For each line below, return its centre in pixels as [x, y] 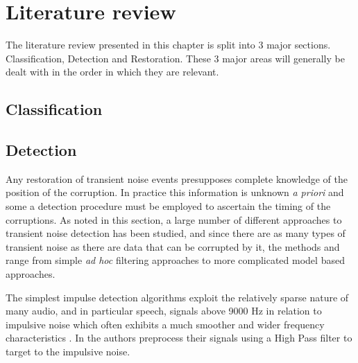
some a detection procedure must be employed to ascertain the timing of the [168, 206]
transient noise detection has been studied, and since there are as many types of [176, 233]
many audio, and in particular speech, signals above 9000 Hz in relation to [164, 311]
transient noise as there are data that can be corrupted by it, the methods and [173, 246]
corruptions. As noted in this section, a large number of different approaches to [174, 219]
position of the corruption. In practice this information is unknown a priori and [175, 192]
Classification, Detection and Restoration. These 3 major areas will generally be [175, 58]
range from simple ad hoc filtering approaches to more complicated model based [175, 260]
